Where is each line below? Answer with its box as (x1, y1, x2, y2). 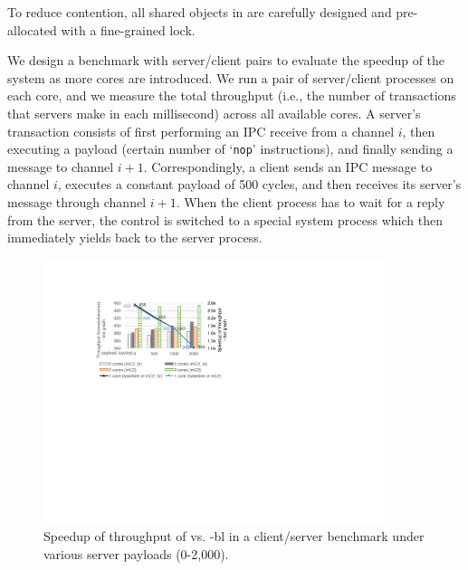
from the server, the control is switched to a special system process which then (7, 210, 444, 229)
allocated (7, 20, 57, 39)
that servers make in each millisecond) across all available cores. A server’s (7, 103, 421, 122)
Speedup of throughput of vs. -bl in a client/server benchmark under (43, 527, 425, 546)
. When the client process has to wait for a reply (176, 193, 445, 211)
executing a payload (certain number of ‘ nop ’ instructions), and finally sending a (7, 139, 454, 158)
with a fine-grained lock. (61, 20, 196, 39)
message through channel (7, 193, 147, 211)
